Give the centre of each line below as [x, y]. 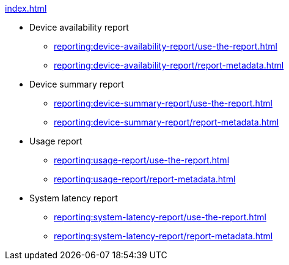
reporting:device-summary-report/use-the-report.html [163, 103]
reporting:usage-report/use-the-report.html [142, 160]
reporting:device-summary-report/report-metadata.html [166, 122]
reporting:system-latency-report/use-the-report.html [160, 217]
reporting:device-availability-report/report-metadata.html [169, 65]
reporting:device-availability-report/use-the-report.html [166, 46]
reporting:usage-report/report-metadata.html [145, 179]
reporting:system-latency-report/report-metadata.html [163, 236]
